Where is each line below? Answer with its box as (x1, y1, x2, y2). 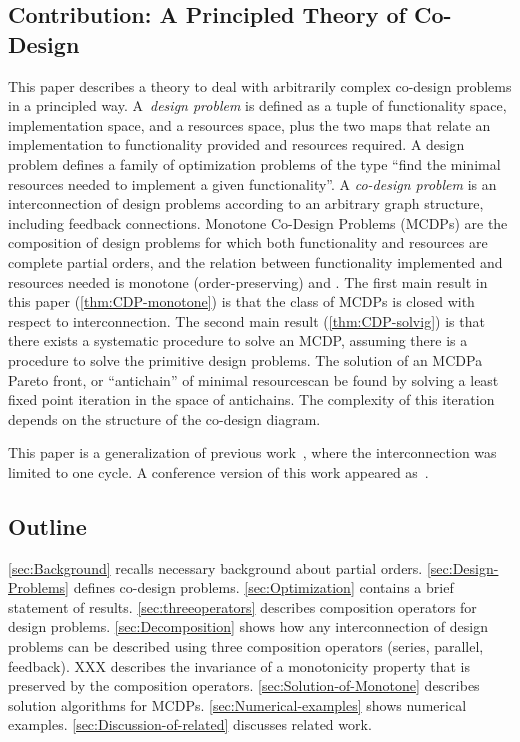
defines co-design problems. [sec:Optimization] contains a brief (73, 577, 454, 598)
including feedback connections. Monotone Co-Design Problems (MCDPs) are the (8, 212, 508, 233)
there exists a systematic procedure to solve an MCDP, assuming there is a (8, 330, 468, 351)
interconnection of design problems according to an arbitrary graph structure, (8, 193, 484, 214)
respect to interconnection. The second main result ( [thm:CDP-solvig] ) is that (8, 310, 485, 331)
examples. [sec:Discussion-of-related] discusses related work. (8, 714, 372, 735)
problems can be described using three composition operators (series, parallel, (8, 636, 484, 657)
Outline (8, 510, 87, 541)
